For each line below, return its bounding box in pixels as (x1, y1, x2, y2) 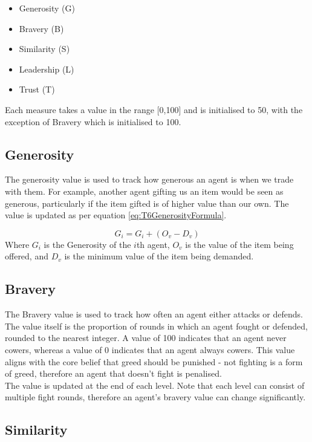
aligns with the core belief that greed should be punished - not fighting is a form (5, 355, 303, 368)
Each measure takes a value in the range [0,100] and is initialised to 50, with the (5, 103, 303, 115)
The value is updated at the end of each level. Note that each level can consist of (5, 379, 305, 391)
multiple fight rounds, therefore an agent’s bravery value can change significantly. (5, 391, 306, 403)
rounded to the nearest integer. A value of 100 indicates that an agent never (5, 331, 287, 344)
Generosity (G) (19, 2, 75, 14)
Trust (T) (19, 83, 55, 96)
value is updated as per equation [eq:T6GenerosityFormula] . (5, 209, 227, 221)
